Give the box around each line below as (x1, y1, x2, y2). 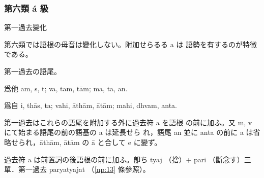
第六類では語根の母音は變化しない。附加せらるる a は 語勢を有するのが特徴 (4, 39, 257, 49)
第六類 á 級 (4, 2, 49, 14)
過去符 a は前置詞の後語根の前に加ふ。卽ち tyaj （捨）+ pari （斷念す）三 (4, 154, 251, 164)
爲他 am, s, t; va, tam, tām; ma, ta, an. (4, 83, 128, 93)
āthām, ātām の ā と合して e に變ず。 (39, 136, 162, 147)
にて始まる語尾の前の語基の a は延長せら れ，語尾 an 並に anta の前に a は (4, 127, 253, 137)
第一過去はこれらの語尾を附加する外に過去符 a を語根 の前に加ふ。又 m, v (4, 117, 252, 127)
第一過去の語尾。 (4, 66, 61, 76)
